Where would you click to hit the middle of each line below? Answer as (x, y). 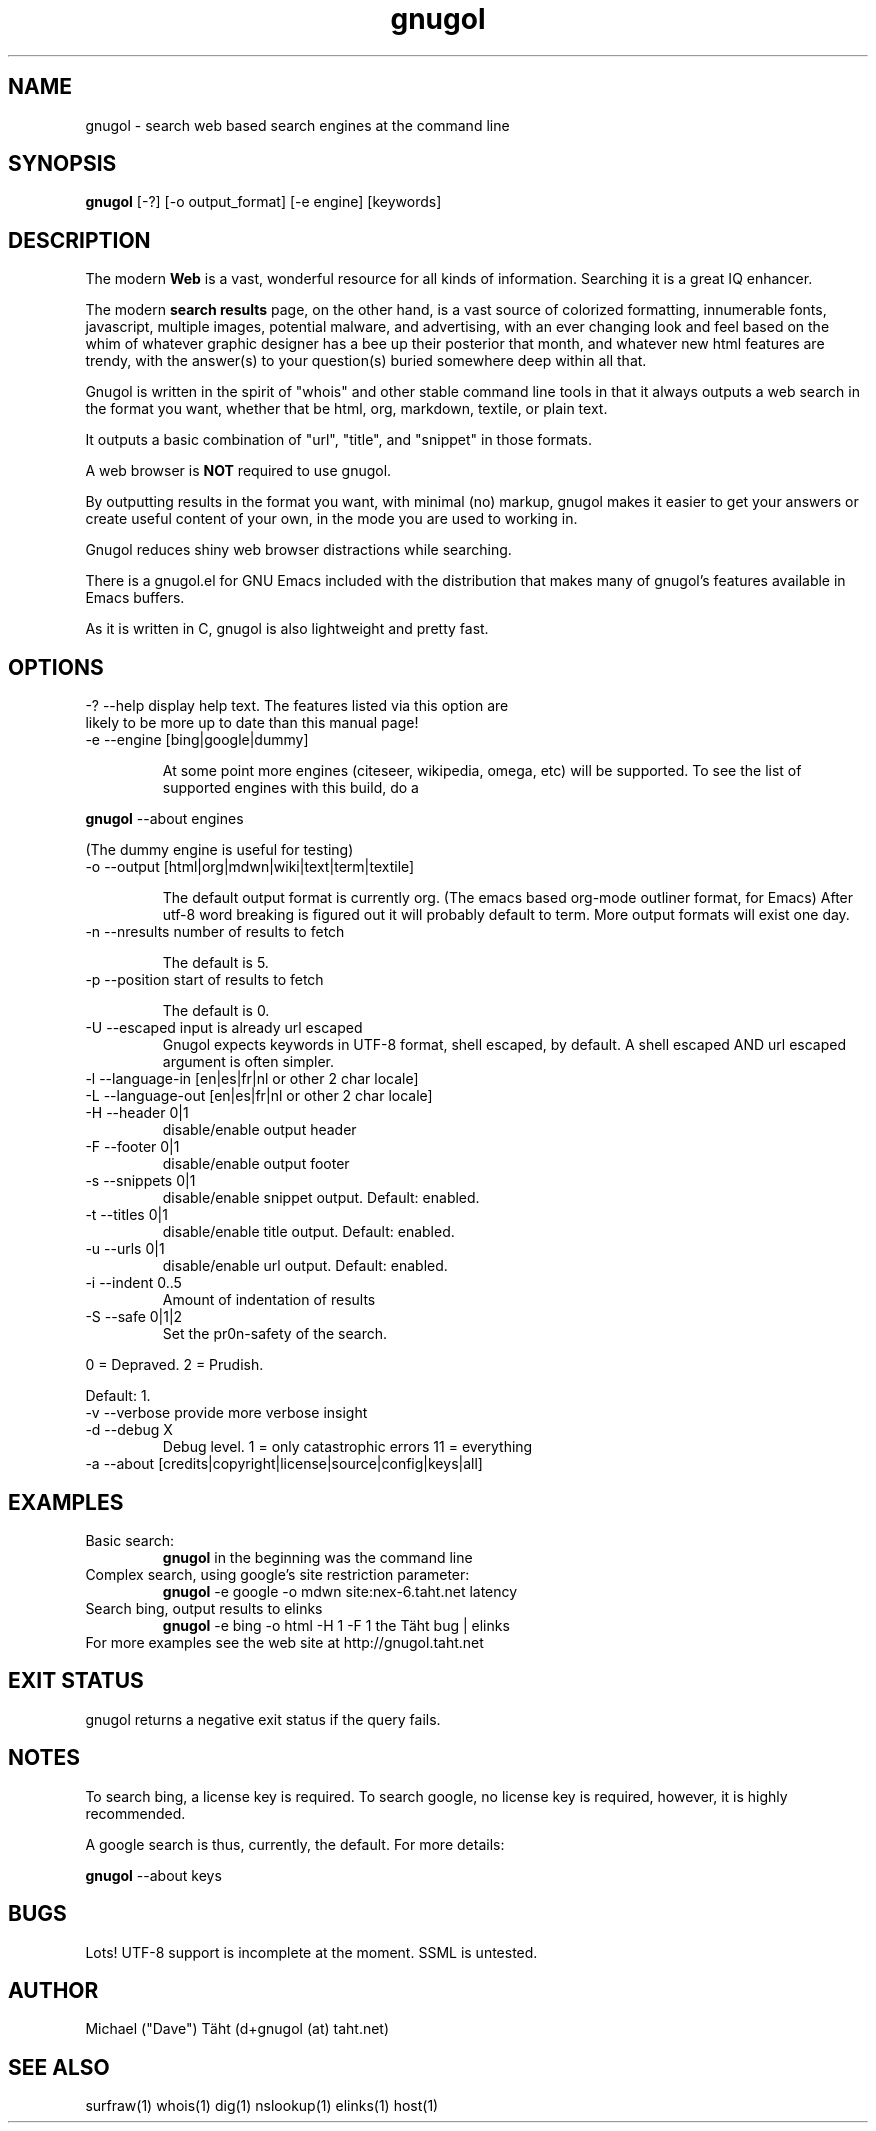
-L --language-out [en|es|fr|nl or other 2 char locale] (259, 1096)
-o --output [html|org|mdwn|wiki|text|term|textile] (250, 867)
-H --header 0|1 (137, 1113)
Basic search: (130, 1540)
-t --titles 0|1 (126, 1215)
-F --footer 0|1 (132, 1147)
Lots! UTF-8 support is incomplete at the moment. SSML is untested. (311, 1952)
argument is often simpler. (248, 1062)
